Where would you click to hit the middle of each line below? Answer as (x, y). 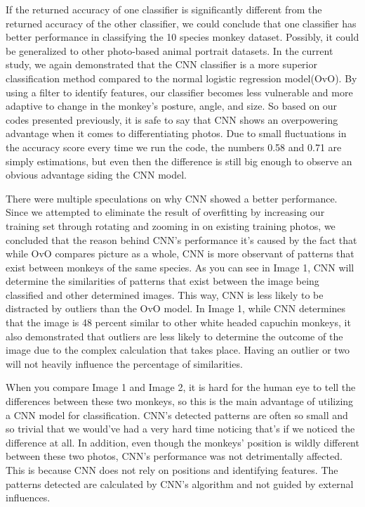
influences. (28, 498)
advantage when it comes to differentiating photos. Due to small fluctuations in (176, 133)
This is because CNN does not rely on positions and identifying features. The (172, 470)
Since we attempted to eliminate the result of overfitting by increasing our (165, 212)
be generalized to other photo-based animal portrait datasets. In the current (170, 50)
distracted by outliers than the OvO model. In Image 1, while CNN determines (176, 308)
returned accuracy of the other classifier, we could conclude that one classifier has (181, 23)
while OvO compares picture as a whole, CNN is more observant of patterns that (180, 253)
